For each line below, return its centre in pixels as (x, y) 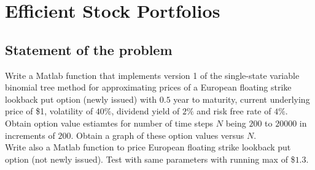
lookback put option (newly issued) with (81, 99)
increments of (30, 135)
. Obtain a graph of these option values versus (157, 135)
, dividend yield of (146, 111)
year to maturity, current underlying (242, 99)
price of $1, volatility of (49, 111)
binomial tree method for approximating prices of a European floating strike (148, 87)
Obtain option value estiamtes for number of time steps (109, 123)
